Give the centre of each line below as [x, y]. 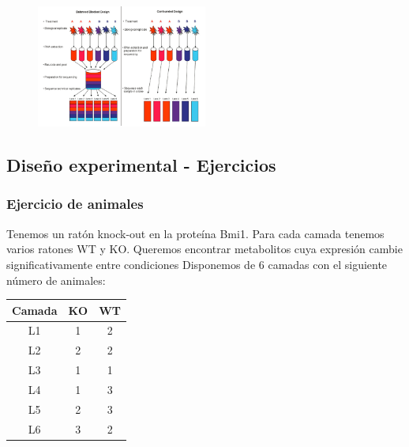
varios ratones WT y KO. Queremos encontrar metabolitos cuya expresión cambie [204, 249]
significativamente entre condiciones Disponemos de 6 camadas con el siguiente [197, 264]
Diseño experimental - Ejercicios [141, 165]
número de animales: [56, 280]
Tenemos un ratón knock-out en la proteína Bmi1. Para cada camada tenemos [195, 233]
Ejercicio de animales [75, 204]
